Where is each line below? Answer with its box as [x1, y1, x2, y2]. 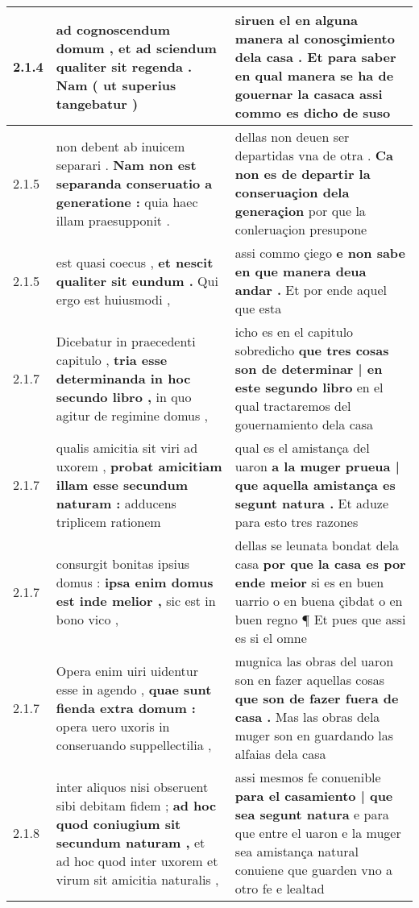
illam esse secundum [56, 475, 189, 494]
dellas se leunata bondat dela [234, 536, 400, 554]
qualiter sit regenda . [56, 56, 193, 76]
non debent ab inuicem [56, 136, 185, 155]
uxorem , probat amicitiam [56, 457, 222, 475]
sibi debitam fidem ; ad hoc [56, 795, 217, 815]
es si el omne [234, 628, 307, 647]
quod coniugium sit [56, 814, 181, 833]
